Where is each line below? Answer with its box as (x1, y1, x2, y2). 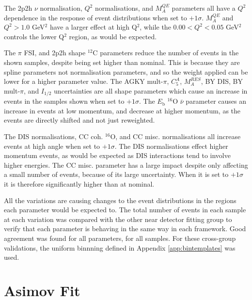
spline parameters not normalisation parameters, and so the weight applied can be (4, 66, 248, 77)
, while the (140, 22, 171, 32)
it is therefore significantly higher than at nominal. (4, 178, 155, 189)
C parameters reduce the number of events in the (93, 47, 239, 58)
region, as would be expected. (69, 31, 157, 41)
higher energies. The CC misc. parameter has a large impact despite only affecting (4, 159, 248, 170)
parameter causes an (186, 96, 246, 106)
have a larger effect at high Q (49, 22, 137, 32)
